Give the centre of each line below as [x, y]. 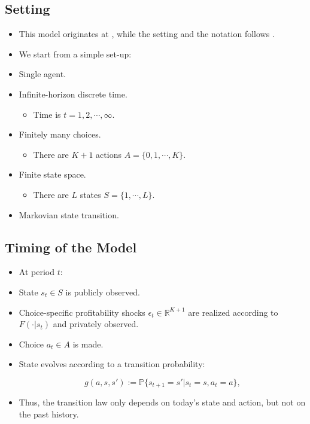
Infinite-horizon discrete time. [73, 94]
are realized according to [233, 312]
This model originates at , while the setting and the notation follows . [147, 34]
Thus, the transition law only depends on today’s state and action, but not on [162, 402]
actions [109, 154]
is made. [88, 344]
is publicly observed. [103, 292]
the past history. [49, 414]
